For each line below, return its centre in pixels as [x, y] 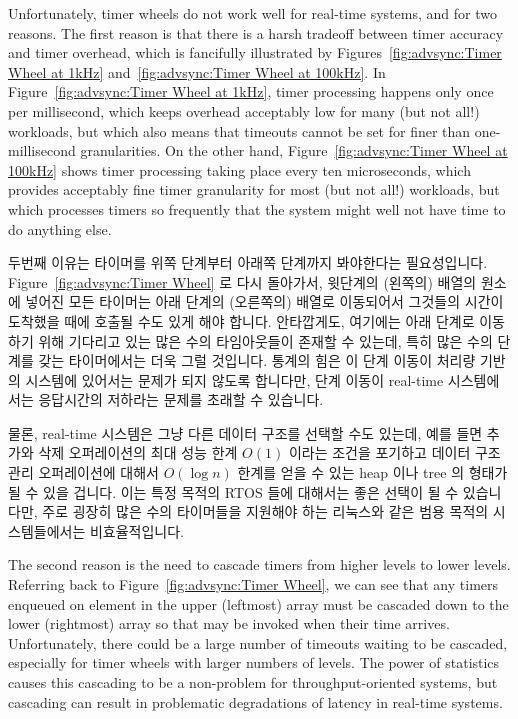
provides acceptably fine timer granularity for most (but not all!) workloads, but [254, 189]
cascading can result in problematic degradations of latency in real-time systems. [255, 701]
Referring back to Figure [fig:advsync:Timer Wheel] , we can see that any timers [253, 584]
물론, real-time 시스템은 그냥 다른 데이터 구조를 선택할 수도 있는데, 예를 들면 [245, 432]
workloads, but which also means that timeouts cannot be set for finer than [239, 130]
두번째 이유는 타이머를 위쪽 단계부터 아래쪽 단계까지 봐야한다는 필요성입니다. [248, 262]
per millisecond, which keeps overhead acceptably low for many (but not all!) [244, 110]
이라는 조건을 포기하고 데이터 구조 [394, 452]
